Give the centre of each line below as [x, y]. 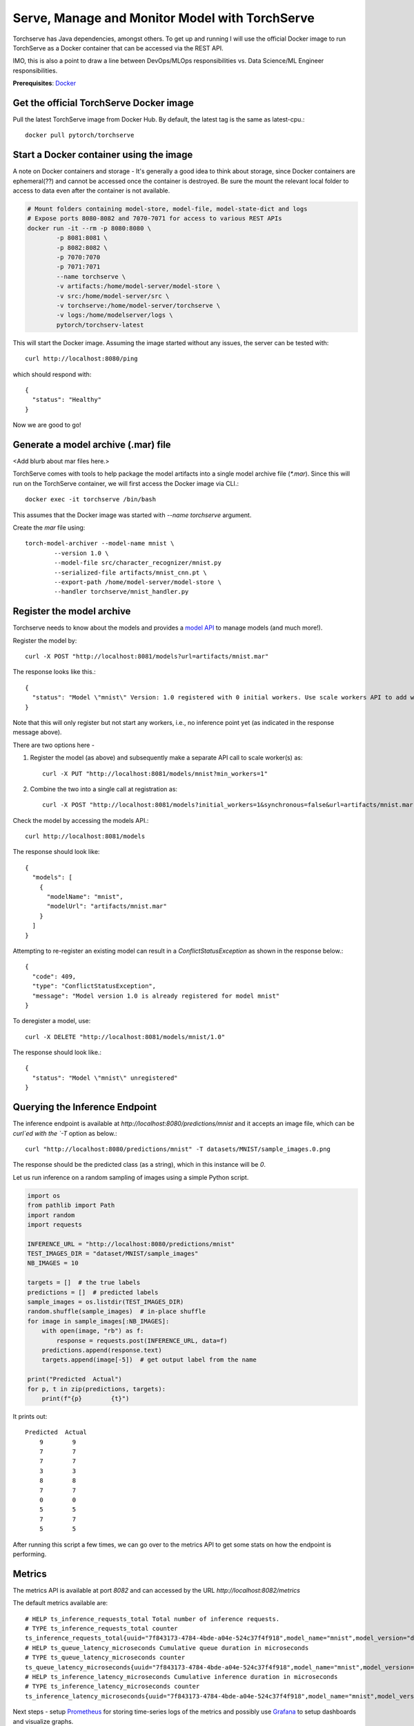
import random [51, 1215]
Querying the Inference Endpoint [85, 1107]
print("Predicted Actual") [75, 1379]
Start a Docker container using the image [103, 155]
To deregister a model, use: [52, 1021]
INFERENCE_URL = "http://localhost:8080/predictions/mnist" [131, 1244]
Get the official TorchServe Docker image [103, 103]
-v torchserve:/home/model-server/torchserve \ [138, 305]
